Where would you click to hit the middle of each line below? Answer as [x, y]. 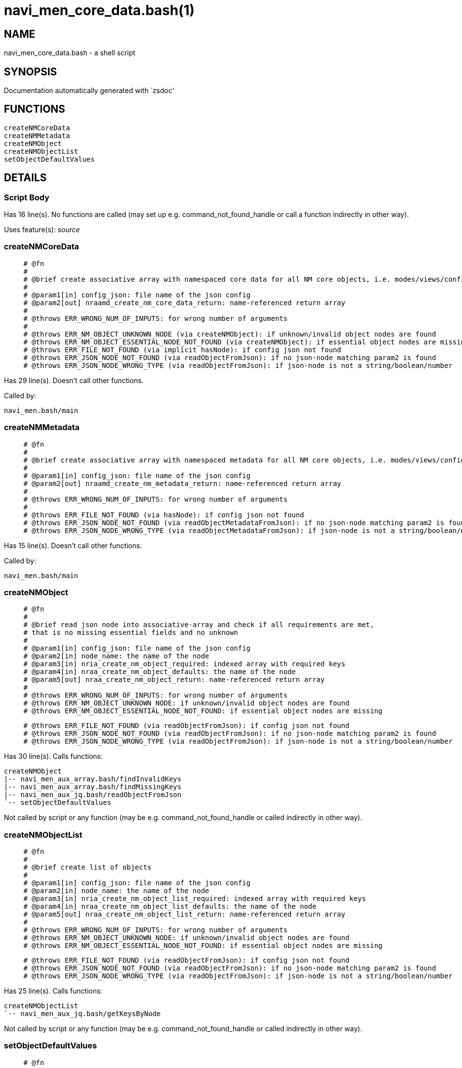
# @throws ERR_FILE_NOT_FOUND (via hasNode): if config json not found [164, 515]
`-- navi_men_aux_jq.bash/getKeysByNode [82, 1014]
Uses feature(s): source [42, 230]
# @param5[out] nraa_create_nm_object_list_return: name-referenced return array [185, 914]
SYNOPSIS [31, 72]
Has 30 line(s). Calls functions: [53, 756]
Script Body [27, 197]
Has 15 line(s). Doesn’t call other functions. [73, 545]
